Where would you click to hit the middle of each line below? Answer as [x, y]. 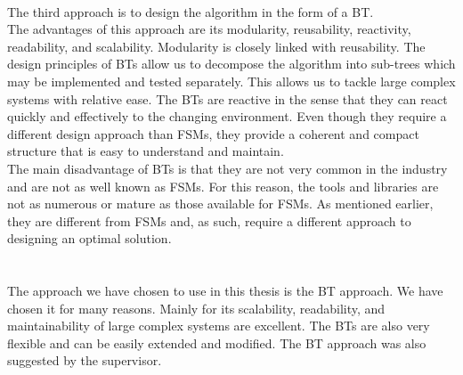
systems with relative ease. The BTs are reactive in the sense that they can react [227, 98]
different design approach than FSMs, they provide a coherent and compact [213, 133]
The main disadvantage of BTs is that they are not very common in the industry [227, 168]
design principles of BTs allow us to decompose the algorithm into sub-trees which [231, 64]
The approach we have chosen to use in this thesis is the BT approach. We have [225, 291]
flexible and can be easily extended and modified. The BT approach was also [217, 342]
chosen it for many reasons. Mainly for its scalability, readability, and [196, 308]
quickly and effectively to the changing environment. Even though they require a [227, 116]
